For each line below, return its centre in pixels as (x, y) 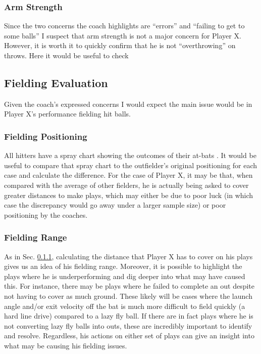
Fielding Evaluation (56, 82)
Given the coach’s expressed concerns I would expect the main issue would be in (128, 104)
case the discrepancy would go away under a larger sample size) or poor (115, 205)
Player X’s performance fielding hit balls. (67, 114)
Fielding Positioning (46, 136)
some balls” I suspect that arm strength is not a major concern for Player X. (123, 35)
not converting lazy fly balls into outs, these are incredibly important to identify (128, 325)
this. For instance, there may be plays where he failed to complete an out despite (129, 286)
